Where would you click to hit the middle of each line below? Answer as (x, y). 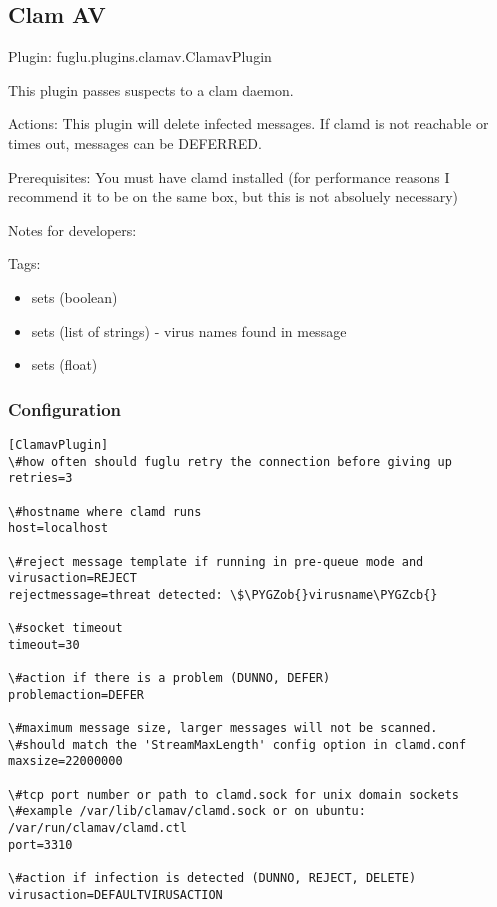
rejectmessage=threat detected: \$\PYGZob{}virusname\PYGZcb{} (223, 594)
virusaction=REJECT (72, 578)
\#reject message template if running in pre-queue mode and (216, 561)
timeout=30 (44, 644)
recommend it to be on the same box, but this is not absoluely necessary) (233, 196)
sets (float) (64, 364)
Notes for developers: (72, 229)
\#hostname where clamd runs (105, 511)
